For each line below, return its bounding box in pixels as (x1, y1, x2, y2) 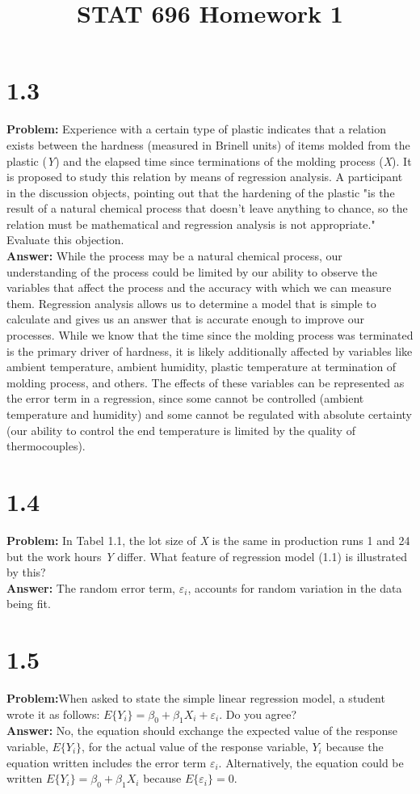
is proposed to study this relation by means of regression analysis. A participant (6, 168, 403, 185)
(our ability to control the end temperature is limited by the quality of (6, 421, 355, 438)
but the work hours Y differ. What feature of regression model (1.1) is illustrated (6, 547, 408, 564)
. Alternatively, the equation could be (218, 754, 404, 771)
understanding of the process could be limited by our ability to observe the (6, 263, 377, 280)
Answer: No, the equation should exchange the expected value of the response (6, 722, 397, 739)
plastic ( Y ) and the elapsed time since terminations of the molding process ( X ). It (6, 152, 412, 169)
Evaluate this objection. (6, 231, 124, 248)
